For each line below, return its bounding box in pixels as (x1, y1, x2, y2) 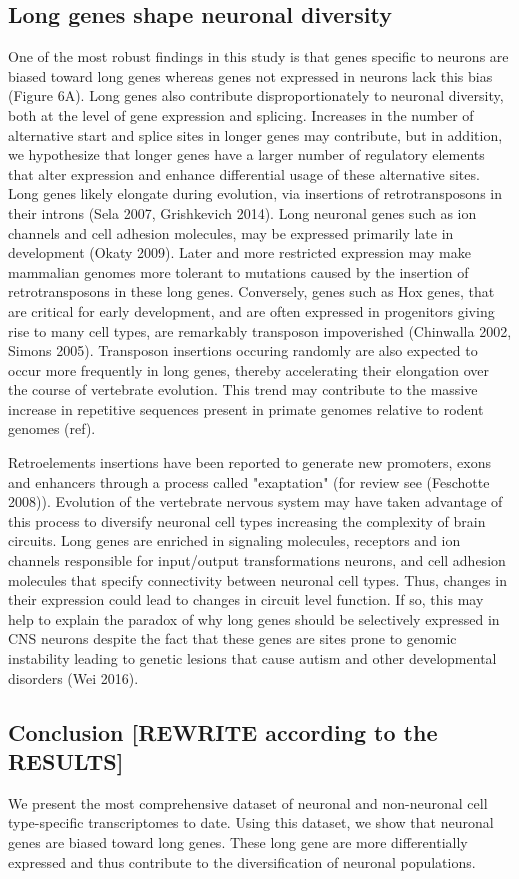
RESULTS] (8, 745, 124, 776)
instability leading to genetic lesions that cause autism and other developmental (8, 648, 497, 669)
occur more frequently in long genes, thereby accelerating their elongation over (8, 359, 490, 380)
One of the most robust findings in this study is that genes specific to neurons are (8, 46, 509, 67)
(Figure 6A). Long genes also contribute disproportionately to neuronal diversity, (8, 85, 504, 106)
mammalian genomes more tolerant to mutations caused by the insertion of (8, 261, 469, 282)
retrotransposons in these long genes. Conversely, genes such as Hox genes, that (8, 281, 495, 302)
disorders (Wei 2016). (8, 667, 139, 688)
